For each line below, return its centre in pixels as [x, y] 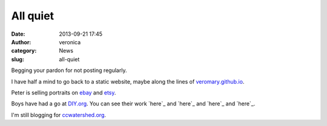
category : [24, 51]
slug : [18, 59]
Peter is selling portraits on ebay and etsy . [64, 92]
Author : [21, 42]
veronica [70, 42]
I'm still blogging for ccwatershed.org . [58, 114]
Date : [18, 34]
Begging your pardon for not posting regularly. [69, 70]
